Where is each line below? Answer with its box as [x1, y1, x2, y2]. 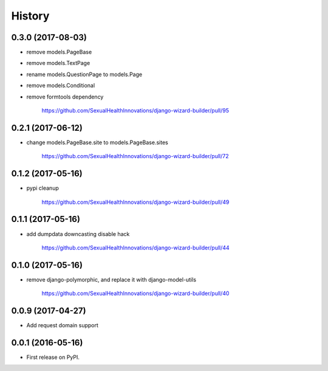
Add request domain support [26, 322, 98, 329]
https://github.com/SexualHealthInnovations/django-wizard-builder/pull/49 [41, 198, 230, 206]
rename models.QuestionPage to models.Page [26, 71, 143, 78]
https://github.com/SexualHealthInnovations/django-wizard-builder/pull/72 [41, 153, 229, 160]
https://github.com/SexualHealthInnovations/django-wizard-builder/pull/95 [41, 107, 230, 114]
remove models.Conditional [26, 82, 95, 89]
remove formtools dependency [26, 93, 104, 100]
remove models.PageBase [26, 49, 92, 56]
